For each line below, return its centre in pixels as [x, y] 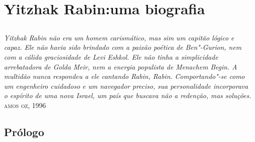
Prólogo [24, 131]
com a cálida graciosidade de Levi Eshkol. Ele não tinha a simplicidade [111, 56]
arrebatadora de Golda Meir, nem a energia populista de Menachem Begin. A [121, 66]
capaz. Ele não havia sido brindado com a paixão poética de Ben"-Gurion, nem [123, 47]
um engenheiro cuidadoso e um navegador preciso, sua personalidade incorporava [126, 86]
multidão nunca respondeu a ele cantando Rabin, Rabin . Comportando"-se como [124, 76]
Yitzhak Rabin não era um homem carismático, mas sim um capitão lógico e [119, 37]
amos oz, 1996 [25, 105]
